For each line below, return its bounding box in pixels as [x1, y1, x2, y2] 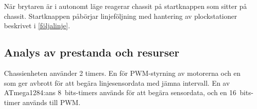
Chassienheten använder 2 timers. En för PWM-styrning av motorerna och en [4, 67, 241, 78]
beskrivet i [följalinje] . [4, 20, 70, 31]
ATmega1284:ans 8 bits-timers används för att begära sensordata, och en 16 [4, 87, 237, 98]
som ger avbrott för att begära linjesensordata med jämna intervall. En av [4, 77, 230, 88]
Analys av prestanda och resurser [4, 45, 179, 60]
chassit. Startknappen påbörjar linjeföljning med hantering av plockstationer [4, 10, 237, 21]
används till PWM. [22, 97, 81, 107]
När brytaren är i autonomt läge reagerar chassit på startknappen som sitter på [4, 1, 247, 11]
